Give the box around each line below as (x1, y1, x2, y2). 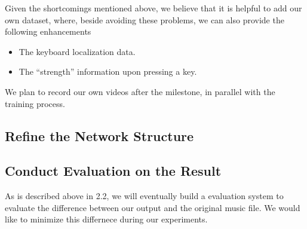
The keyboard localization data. (19, 45, 136, 57)
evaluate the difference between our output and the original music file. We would (5, 201, 300, 213)
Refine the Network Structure (5, 126, 194, 145)
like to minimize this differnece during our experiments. (5, 213, 208, 225)
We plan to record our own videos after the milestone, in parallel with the (5, 85, 275, 97)
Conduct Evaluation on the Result (5, 161, 222, 180)
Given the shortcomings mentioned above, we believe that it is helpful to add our (5, 2, 302, 14)
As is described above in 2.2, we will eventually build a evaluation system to (5, 190, 284, 202)
